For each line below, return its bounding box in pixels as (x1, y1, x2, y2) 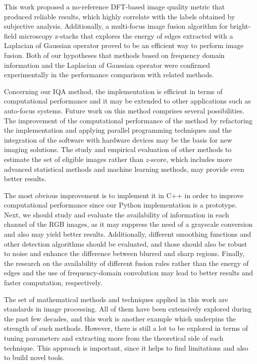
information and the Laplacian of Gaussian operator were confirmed (4, 59, 210, 70)
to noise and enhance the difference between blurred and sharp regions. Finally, (4, 248, 245, 259)
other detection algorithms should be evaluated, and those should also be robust (4, 238, 247, 249)
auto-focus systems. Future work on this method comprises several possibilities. (4, 105, 245, 115)
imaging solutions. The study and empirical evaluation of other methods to (4, 144, 232, 155)
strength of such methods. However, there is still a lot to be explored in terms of (4, 323, 248, 333)
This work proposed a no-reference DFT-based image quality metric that (4, 1, 225, 11)
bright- (230, 21, 251, 31)
